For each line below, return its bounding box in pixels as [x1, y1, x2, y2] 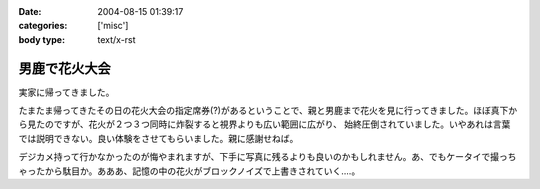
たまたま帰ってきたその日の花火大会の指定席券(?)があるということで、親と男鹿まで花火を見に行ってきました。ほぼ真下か [18, 105, 518, 117]
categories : [18, 20, 68, 32]
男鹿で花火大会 [18, 60, 111, 77]
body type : [18, 33, 65, 45]
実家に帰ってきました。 [18, 86, 115, 98]
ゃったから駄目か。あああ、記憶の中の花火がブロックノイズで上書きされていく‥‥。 [18, 165, 361, 177]
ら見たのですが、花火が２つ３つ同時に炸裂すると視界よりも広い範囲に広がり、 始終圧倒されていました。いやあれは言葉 [18, 118, 511, 130]
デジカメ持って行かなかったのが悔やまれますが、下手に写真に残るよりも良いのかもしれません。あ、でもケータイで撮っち [18, 151, 517, 163]
